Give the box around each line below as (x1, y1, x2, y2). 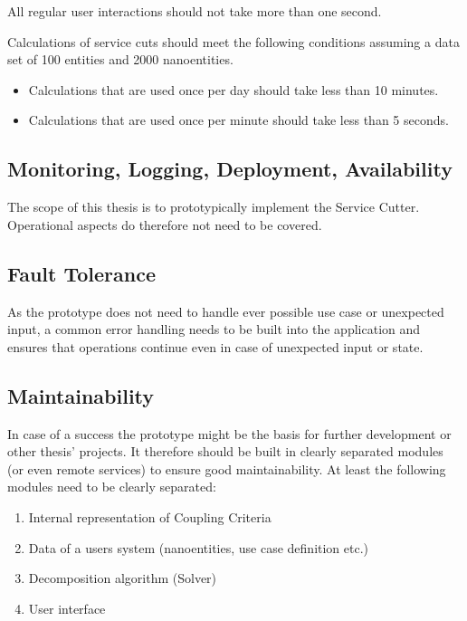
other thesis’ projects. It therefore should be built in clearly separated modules (7, 442, 443, 461)
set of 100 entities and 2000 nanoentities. (7, 50, 233, 69)
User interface (28, 598, 106, 617)
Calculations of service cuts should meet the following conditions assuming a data (7, 32, 460, 51)
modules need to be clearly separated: (7, 477, 216, 496)
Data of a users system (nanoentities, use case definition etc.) (28, 538, 369, 557)
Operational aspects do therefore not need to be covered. (7, 215, 322, 234)
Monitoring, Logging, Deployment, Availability (7, 155, 453, 183)
